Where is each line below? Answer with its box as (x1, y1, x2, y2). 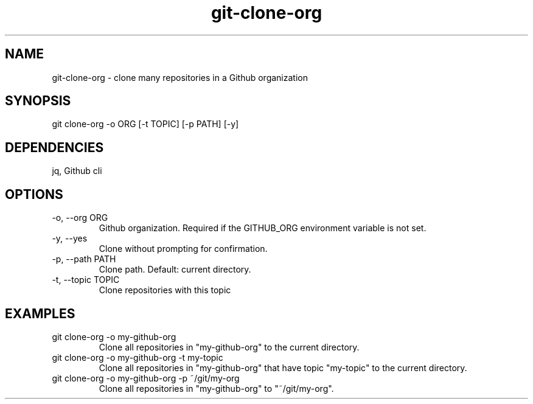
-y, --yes (52, 233, 88, 244)
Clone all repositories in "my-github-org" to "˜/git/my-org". (99, 383, 334, 394)
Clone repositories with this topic (99, 285, 231, 296)
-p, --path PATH (52, 254, 116, 265)
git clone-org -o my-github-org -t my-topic (52, 352, 223, 363)
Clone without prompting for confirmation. (99, 243, 268, 254)
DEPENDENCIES (5, 139, 104, 155)
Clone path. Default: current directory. (99, 264, 251, 275)
